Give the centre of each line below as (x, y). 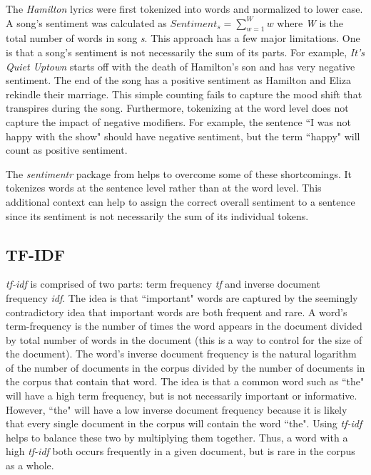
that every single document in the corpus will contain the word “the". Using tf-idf (184, 423)
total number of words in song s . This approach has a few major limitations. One (183, 38)
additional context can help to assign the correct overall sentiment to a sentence (181, 201)
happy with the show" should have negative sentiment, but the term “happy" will (183, 136)
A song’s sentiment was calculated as (86, 22)
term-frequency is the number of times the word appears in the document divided (184, 326)
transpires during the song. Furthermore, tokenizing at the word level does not (177, 108)
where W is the (310, 22)
